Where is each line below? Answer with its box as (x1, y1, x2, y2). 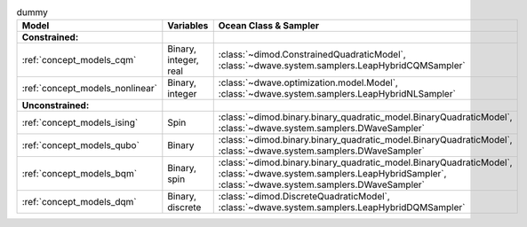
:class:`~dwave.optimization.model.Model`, (218, 76, 399, 89)
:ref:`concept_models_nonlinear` (21, 82, 157, 95)
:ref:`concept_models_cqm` (21, 54, 137, 67)
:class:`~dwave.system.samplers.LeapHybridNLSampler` (218, 88, 457, 100)
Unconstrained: (21, 99, 90, 112)
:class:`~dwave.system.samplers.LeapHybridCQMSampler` (218, 59, 466, 72)
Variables (167, 20, 209, 32)
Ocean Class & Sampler (218, 20, 320, 32)
